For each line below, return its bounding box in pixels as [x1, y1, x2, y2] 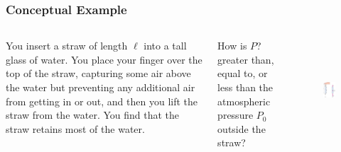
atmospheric [217, 93, 271, 108]
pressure [217, 107, 254, 122]
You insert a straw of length [6, 38, 128, 53]
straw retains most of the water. [6, 121, 145, 136]
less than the [217, 80, 274, 94]
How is [217, 38, 247, 53]
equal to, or [217, 66, 268, 81]
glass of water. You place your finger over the [6, 52, 202, 66]
